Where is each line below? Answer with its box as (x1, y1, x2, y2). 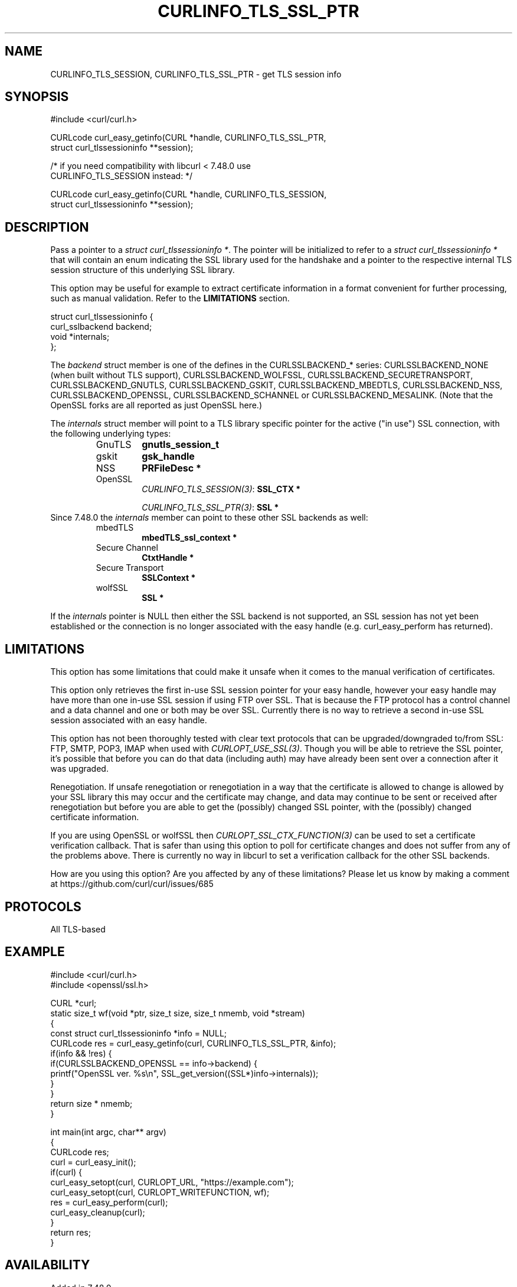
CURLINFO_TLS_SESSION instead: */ (50, 171, 193, 181)
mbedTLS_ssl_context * (142, 532, 237, 543)
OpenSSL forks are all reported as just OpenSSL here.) (50, 400, 263, 411)
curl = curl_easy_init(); (50, 1156, 136, 1167)
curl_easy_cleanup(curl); (50, 1207, 145, 1217)
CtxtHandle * (142, 552, 194, 563)
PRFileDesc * (142, 462, 201, 474)
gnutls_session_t (142, 438, 220, 451)
